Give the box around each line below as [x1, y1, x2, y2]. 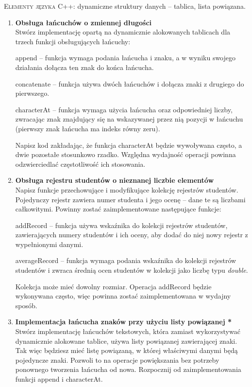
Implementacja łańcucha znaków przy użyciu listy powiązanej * [15, 317, 232, 327]
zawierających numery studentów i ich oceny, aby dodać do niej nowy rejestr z [15, 229, 248, 240]
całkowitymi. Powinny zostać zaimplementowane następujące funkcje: [15, 204, 221, 214]
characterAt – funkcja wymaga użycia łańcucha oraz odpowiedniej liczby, [15, 104, 233, 114]
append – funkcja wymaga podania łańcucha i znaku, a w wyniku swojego [15, 53, 236, 63]
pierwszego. [15, 88, 50, 98]
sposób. [15, 300, 37, 310]
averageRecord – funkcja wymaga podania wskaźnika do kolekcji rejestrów [15, 255, 236, 265]
